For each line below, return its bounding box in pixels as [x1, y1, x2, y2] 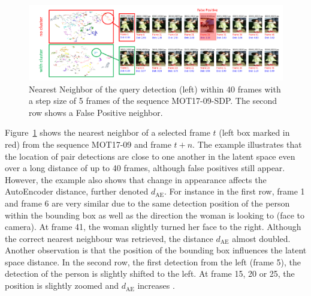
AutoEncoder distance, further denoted [5, 185, 149, 198]
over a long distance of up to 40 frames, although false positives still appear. [5, 162, 285, 174]
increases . [137, 279, 175, 292]
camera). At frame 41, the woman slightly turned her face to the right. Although [5, 220, 301, 233]
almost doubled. [232, 232, 291, 244]
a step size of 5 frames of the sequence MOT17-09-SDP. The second [29, 94, 277, 107]
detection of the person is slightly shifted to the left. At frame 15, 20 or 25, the [5, 267, 295, 280]
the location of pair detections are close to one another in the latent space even [5, 150, 295, 162]
